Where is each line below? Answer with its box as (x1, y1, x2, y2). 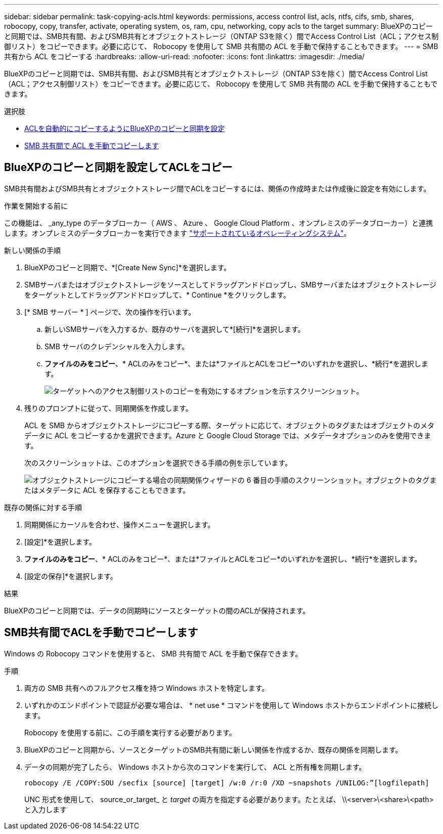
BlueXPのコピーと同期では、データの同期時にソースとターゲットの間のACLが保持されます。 (4, 606, 310, 615)
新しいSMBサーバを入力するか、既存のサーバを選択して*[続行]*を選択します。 (45, 324, 305, 333)
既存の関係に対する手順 (4, 503, 82, 512)
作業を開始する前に (4, 201, 68, 210)
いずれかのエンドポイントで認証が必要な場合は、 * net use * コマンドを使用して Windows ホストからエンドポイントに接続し (24, 700, 439, 710)
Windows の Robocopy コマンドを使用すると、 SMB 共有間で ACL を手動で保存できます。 (4, 649, 302, 658)
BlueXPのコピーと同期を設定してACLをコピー (4, 161, 233, 174)
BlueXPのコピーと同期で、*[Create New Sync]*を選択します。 (24, 263, 231, 272)
